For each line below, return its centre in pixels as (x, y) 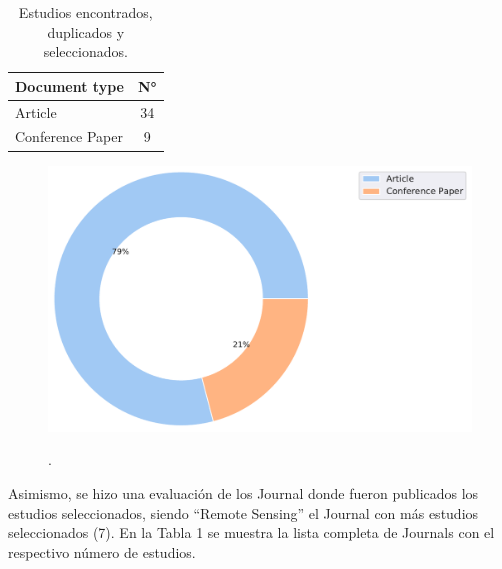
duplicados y (86, 31)
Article (36, 111)
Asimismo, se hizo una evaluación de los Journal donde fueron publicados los (243, 492)
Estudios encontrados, (85, 12)
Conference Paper (69, 136)
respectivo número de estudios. (102, 551)
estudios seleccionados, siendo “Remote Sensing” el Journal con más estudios (243, 512)
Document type (69, 85)
